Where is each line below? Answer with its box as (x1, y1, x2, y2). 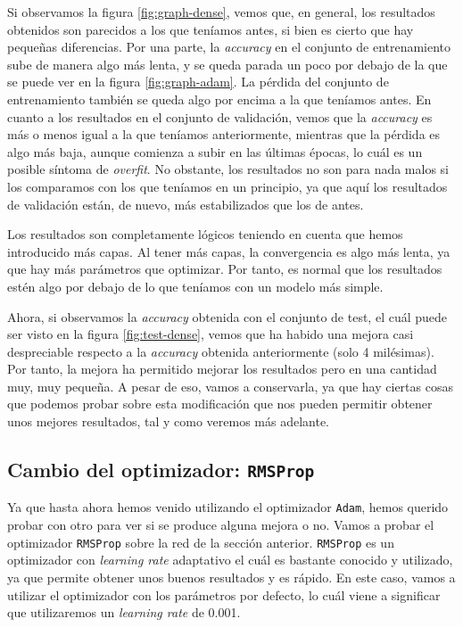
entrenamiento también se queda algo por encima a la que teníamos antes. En (7, 89, 432, 108)
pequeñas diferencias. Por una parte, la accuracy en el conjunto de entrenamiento (7, 37, 451, 56)
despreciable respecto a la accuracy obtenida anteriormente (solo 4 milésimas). (7, 342, 434, 360)
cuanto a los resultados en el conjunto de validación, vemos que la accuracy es (7, 107, 433, 126)
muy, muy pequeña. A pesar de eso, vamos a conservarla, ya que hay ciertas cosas (7, 376, 453, 395)
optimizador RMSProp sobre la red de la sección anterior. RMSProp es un (7, 532, 394, 551)
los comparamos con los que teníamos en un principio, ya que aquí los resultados (7, 177, 448, 195)
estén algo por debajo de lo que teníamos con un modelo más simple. (7, 276, 384, 295)
